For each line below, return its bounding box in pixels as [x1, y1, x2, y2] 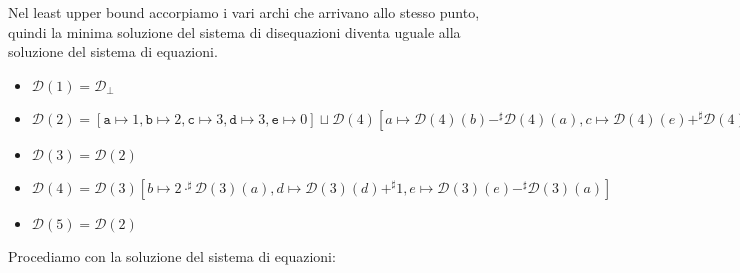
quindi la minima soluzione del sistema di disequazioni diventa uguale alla [8, 21, 461, 42]
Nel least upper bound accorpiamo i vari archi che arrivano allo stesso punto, [8, 2, 480, 22]
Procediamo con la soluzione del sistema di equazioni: [8, 245, 336, 266]
